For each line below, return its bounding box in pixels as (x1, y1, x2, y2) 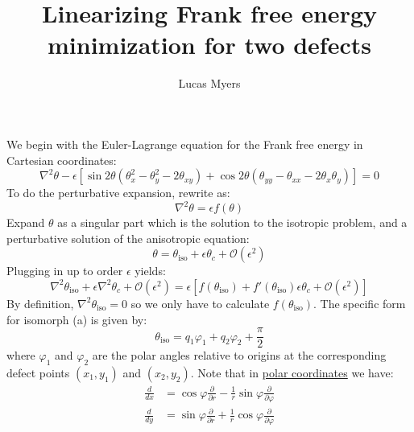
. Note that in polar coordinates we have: (190, 364, 394, 381)
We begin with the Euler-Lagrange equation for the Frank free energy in (6, 135, 363, 152)
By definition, (6, 294, 74, 311)
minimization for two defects (48, 28, 371, 61)
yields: (135, 262, 166, 279)
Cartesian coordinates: (6, 151, 117, 168)
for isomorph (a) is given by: (6, 311, 147, 327)
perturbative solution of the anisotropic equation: (6, 229, 250, 246)
